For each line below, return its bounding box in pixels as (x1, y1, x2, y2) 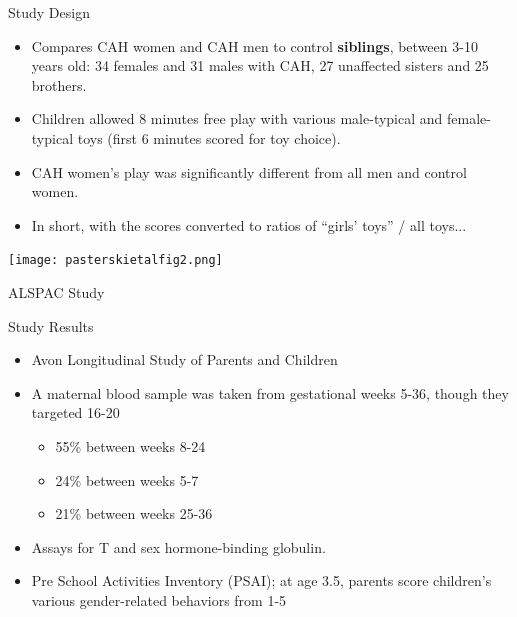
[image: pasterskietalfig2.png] (8, 253, 223, 268)
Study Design (8, 2, 90, 22)
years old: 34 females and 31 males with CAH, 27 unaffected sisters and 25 (31, 55, 489, 76)
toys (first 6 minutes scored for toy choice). (77, 127, 341, 148)
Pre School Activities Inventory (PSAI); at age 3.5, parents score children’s (31, 570, 492, 591)
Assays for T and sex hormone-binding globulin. (31, 536, 326, 557)
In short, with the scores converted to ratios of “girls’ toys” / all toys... (31, 214, 467, 235)
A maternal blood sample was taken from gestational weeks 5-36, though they (31, 382, 509, 403)
